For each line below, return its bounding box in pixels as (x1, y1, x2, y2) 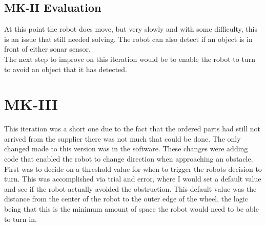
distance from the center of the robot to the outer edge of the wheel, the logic (4, 193, 248, 204)
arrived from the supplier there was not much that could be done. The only (4, 133, 241, 144)
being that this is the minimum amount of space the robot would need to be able (4, 204, 259, 214)
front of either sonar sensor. (4, 43, 91, 54)
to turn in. (4, 213, 37, 224)
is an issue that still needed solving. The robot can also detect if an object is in (4, 33, 253, 44)
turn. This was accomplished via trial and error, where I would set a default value (4, 173, 261, 184)
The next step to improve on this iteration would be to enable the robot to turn (4, 53, 255, 64)
